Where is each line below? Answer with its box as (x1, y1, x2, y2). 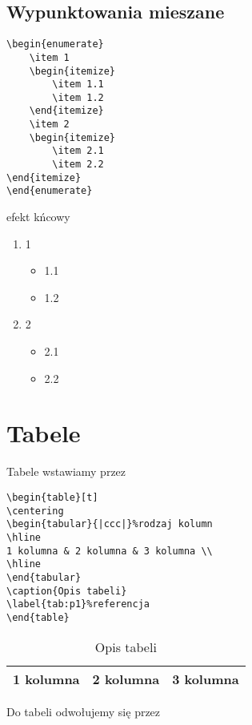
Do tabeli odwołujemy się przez (6, 703, 161, 719)
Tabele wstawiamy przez (6, 463, 126, 480)
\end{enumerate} (6, 185, 93, 197)
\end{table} (6, 611, 70, 623)
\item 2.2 (52, 159, 104, 171)
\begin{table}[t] (6, 491, 98, 503)
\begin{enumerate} (6, 38, 104, 50)
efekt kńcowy (6, 208, 70, 225)
